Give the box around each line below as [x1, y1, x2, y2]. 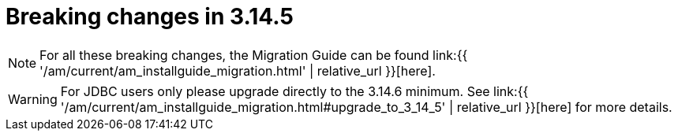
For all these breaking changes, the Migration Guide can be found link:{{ [39, 46, 468, 63]
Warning [8, 91, 58, 107]
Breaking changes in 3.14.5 [6, 3, 294, 30]
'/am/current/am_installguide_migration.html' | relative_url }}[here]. [39, 62, 436, 79]
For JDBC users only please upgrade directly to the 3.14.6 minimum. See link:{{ [60, 83, 529, 99]
